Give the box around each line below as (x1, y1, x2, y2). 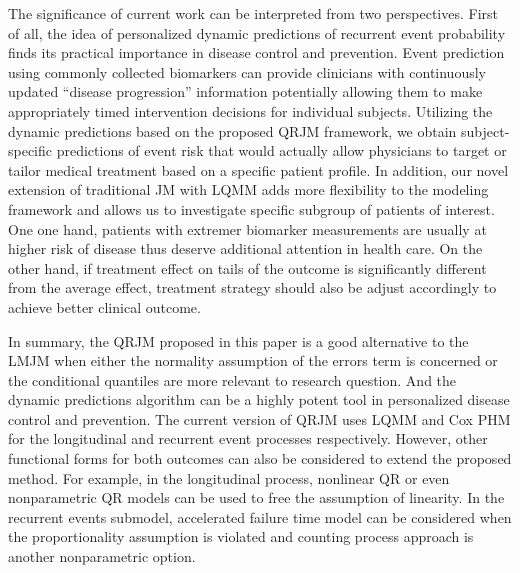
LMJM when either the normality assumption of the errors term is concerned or (8, 350, 498, 371)
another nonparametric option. (8, 546, 196, 567)
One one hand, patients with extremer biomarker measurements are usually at (8, 218, 487, 239)
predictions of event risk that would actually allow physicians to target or (56, 140, 507, 161)
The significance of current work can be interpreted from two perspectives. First (8, 3, 499, 23)
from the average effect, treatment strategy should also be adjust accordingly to (8, 277, 497, 298)
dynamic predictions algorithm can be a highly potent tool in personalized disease (8, 389, 510, 410)
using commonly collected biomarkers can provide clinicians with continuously (8, 61, 486, 82)
